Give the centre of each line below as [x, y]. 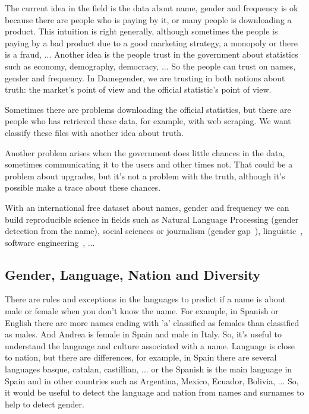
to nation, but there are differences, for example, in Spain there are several [141, 357]
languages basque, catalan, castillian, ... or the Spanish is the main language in [149, 369]
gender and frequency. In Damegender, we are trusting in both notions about [145, 78]
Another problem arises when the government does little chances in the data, [145, 152]
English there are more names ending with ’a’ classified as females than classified [152, 322]
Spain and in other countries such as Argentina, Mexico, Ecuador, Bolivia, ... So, [152, 380]
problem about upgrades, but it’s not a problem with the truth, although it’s [145, 176]
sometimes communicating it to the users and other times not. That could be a [149, 164]
